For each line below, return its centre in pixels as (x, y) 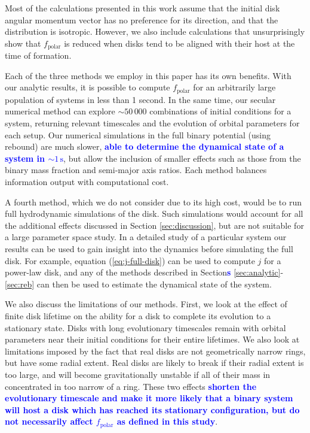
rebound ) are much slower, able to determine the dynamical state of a (145, 146)
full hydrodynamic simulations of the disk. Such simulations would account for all (154, 214)
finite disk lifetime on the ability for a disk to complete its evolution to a (138, 315)
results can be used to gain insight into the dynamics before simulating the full (149, 249)
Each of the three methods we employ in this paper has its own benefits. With (148, 75)
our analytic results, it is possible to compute (88, 87)
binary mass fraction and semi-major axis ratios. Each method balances (136, 170)
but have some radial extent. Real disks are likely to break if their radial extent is (154, 363)
